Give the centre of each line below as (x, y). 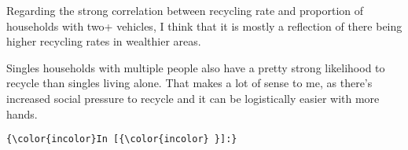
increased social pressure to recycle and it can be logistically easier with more (193, 98)
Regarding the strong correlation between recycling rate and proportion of (185, 10)
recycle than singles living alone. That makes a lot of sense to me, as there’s (189, 83)
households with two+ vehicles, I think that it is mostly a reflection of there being (204, 26)
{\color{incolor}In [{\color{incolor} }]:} (122, 139)
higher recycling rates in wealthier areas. (104, 41)
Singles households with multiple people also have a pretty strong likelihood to (196, 67)
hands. (22, 113)
